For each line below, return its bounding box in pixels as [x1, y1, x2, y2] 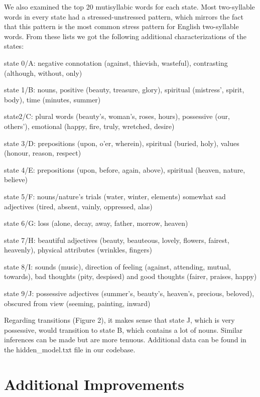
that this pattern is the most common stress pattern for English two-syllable [4, 21, 239, 32]
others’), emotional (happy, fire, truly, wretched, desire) [4, 120, 175, 131]
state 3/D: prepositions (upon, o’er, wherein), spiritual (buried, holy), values [4, 138, 239, 148]
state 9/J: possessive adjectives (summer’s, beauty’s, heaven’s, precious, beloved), [4, 288, 254, 299]
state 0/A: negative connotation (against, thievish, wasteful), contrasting [4, 57, 228, 68]
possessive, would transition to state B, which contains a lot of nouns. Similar [4, 324, 243, 335]
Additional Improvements [4, 373, 184, 394]
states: [4, 41, 24, 51]
